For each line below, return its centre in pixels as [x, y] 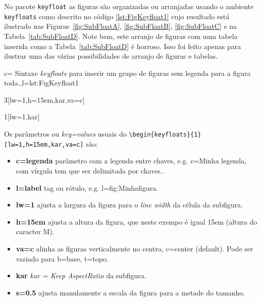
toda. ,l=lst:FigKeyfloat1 [41, 83]
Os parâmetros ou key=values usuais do [65, 134]
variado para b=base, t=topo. [62, 258]
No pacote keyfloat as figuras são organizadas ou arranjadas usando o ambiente [129, 6]
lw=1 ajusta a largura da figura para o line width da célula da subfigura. [129, 205]
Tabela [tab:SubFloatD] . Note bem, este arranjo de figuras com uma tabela [121, 36]
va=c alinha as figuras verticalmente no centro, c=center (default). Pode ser [135, 248]
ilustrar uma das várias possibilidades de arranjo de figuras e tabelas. [111, 56]
